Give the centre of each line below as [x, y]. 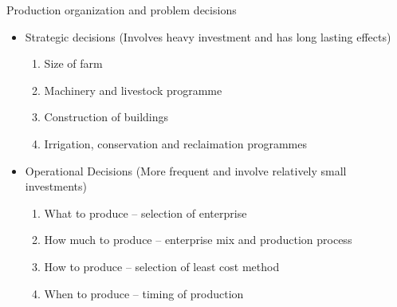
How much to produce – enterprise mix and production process [198, 240]
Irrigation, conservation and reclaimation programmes [175, 143]
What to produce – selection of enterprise [145, 213]
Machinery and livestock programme [133, 90]
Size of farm [73, 63]
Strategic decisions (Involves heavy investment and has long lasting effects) [208, 36]
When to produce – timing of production [144, 293]
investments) [56, 186]
